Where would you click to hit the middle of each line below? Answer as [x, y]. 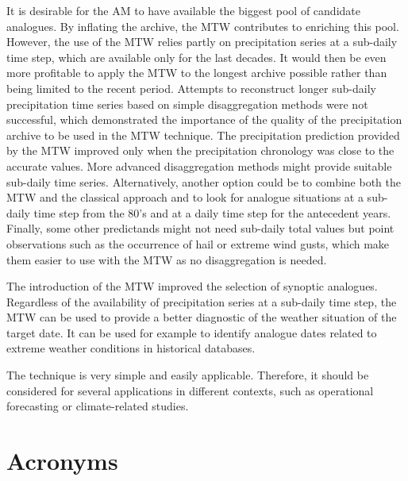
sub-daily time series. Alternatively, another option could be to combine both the [204, 181]
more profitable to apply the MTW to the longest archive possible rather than [197, 73]
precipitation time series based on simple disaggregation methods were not [187, 104]
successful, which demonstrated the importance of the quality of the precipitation [204, 119]
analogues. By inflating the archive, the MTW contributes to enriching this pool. [203, 26]
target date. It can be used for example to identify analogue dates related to [192, 332]
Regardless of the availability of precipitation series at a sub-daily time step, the [202, 301]
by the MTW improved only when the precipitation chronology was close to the [200, 150]
